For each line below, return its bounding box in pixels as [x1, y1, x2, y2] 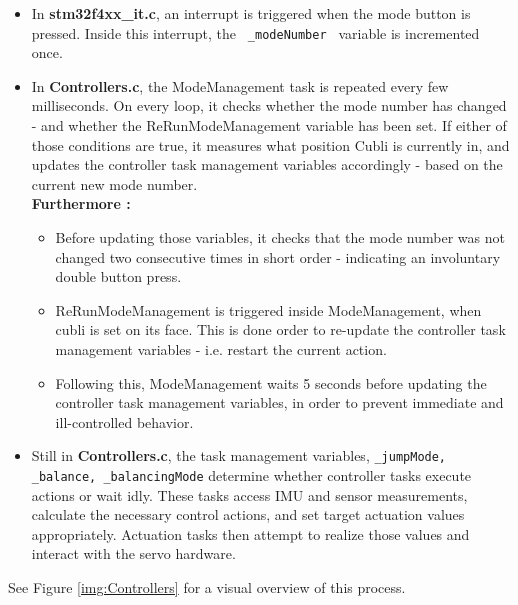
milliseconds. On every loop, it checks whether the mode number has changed [31, 95, 507, 116]
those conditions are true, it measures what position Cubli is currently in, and [31, 134, 510, 155]
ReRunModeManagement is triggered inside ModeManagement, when [55, 299, 482, 320]
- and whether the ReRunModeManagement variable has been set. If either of [31, 115, 507, 136]
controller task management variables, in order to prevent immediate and [55, 392, 504, 413]
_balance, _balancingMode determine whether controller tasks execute [31, 465, 472, 485]
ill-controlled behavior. [55, 411, 194, 432]
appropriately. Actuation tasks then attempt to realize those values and [31, 523, 470, 544]
